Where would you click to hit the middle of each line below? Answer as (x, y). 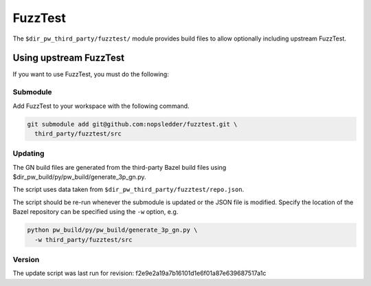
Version (26, 260)
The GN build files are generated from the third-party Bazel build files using (120, 167)
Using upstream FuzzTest (69, 58)
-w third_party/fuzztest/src (84, 240)
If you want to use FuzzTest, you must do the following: (91, 74)
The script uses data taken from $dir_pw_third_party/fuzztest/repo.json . (128, 190)
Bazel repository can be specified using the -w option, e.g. (95, 212)
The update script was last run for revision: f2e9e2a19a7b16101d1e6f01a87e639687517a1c (139, 273)
